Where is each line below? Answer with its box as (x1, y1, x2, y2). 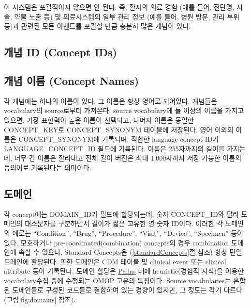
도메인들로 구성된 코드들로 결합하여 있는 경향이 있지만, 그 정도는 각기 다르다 (12, 285, 243, 295)
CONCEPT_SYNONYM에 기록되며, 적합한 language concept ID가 (18, 134, 219, 144)
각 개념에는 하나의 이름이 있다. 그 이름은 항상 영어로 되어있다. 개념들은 (4, 96, 217, 106)
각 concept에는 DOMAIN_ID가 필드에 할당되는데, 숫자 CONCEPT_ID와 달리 (4, 209, 239, 219)
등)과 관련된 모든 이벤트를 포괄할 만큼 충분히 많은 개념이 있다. (4, 21, 191, 31)
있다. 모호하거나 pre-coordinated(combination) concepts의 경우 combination (4, 237, 229, 247)
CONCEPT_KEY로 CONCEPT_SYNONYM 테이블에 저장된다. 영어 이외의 (4, 124, 234, 134)
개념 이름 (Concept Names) (4, 73, 139, 88)
